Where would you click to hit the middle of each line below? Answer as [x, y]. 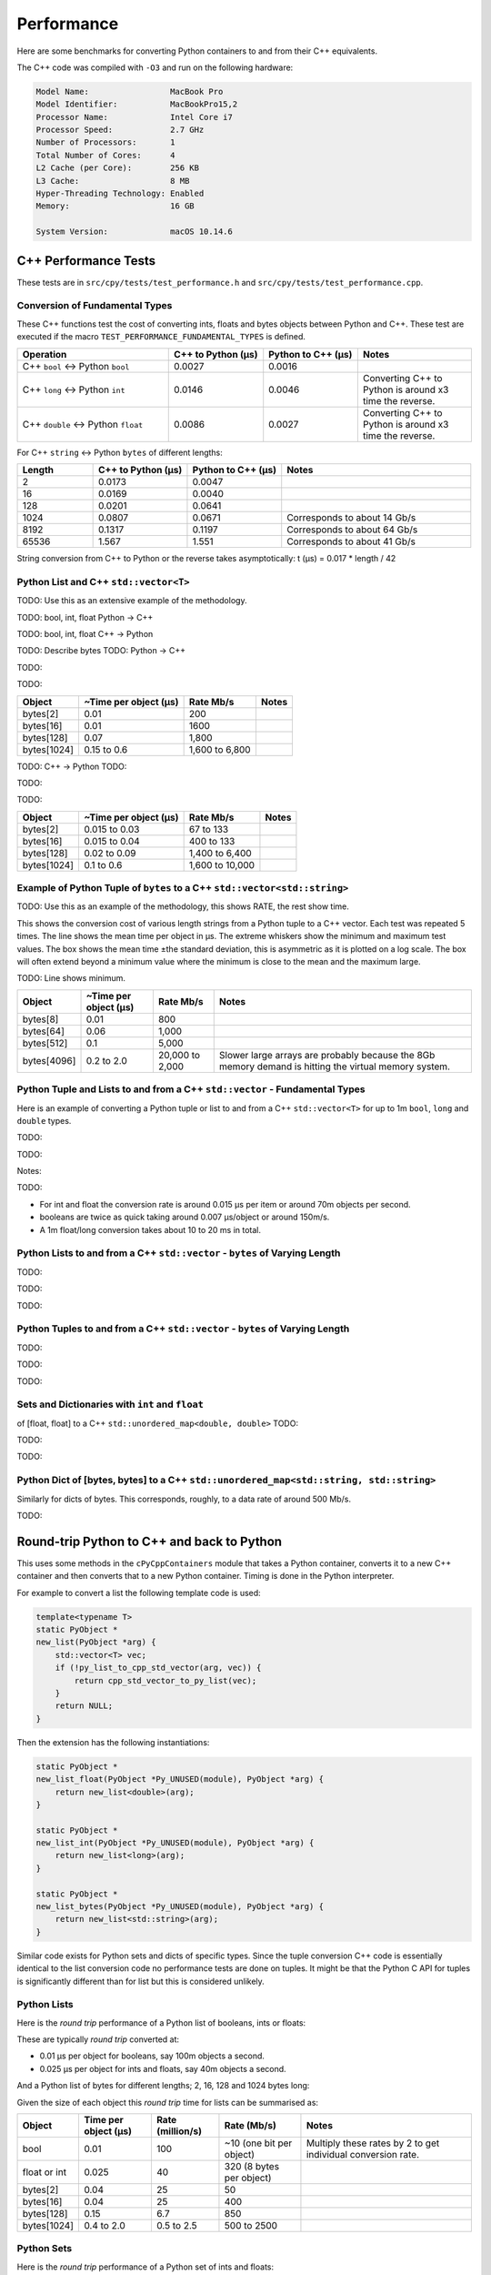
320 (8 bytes [252, 2167]
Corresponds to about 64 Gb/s [352, 530]
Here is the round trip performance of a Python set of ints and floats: [145, 2267]
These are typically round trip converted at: [98, 2039]
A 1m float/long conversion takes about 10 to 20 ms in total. [150, 1229]
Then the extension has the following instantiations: [113, 1742]
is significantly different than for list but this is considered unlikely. [141, 1981]
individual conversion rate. [363, 2155]
